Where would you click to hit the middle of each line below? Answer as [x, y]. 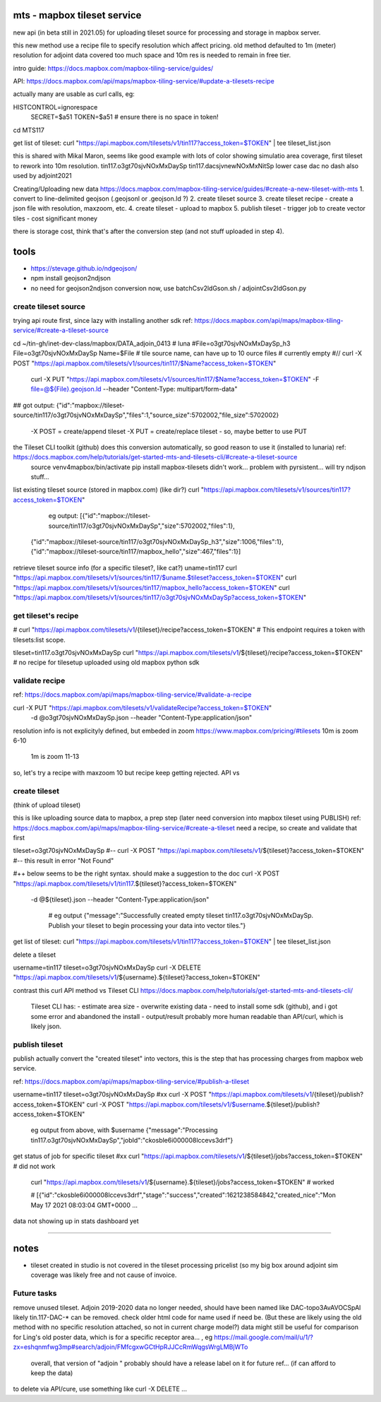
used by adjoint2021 [42, 176]
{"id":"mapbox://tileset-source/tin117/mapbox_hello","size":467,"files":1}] [136, 552]
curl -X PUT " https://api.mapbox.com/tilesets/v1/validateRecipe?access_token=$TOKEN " [143, 707]
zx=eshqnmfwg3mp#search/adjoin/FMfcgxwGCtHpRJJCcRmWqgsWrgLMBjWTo [131, 1347]
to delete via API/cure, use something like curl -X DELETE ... [100, 1389]
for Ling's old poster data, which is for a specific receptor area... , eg [113, 1337]
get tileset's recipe [46, 615]
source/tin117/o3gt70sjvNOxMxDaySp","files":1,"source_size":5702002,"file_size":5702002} [146, 415]
